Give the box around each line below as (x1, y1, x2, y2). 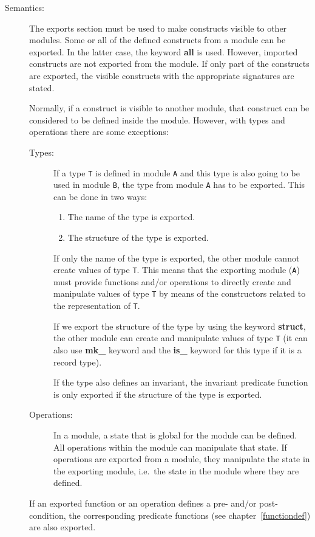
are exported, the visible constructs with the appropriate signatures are (29, 69, 294, 81)
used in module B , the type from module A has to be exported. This (53, 178, 305, 191)
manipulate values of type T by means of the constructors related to (53, 287, 306, 300)
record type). (53, 355, 102, 368)
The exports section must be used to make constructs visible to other (29, 21, 287, 34)
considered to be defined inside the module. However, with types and (29, 113, 285, 126)
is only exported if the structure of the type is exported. (53, 387, 262, 400)
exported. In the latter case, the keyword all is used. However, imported (29, 45, 298, 58)
